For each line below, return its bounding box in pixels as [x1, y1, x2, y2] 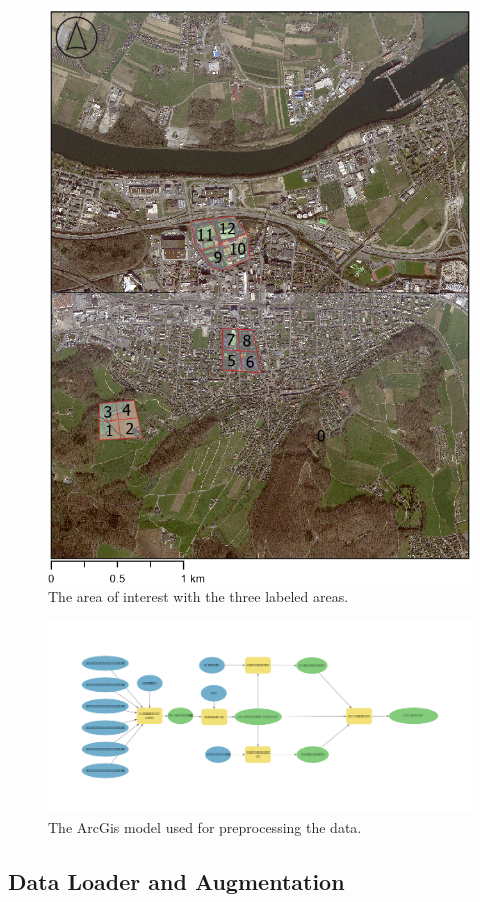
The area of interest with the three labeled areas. [48, 586, 349, 607]
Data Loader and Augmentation [8, 865, 345, 896]
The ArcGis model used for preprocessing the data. [48, 816, 362, 837]
